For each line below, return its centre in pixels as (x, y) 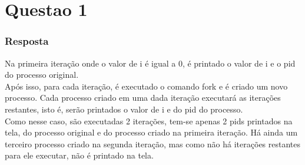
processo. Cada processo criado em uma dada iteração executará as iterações (143, 98)
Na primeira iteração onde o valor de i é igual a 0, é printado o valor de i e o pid (150, 63)
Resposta (27, 41)
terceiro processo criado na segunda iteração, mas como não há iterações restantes (153, 143)
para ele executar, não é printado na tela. (79, 155)
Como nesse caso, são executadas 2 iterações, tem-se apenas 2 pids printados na (149, 121)
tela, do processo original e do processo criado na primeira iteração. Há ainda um (151, 132)
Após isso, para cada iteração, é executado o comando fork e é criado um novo (146, 86)
